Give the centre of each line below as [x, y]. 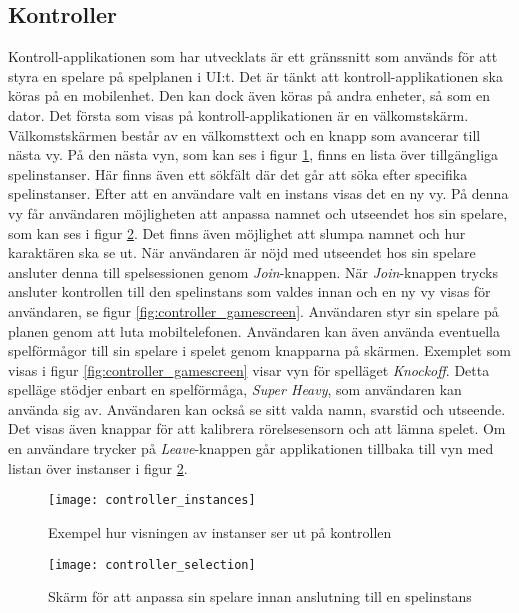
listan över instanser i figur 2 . [98, 467]
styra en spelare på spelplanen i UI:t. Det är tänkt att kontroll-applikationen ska [255, 75]
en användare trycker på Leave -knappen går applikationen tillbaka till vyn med [251, 448]
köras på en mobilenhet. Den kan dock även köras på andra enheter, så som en [249, 95]
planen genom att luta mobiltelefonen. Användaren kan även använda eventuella [254, 330]
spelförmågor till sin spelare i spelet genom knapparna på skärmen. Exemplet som [259, 350]
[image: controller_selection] [152, 564]
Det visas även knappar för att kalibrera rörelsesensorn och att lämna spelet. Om [257, 428]
